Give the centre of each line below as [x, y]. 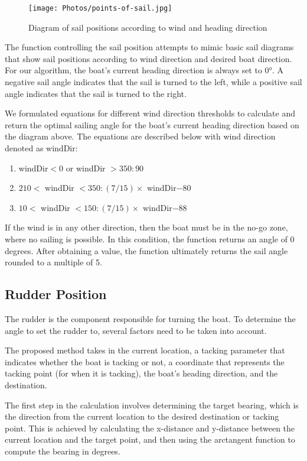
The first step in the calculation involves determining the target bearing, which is [152, 405]
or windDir [86, 168]
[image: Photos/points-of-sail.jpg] [100, 8]
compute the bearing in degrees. [63, 451]
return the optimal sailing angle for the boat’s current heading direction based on [152, 124]
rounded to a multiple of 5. [53, 262]
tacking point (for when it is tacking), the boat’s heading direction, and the [141, 373]
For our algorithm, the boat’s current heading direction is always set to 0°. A [144, 70]
